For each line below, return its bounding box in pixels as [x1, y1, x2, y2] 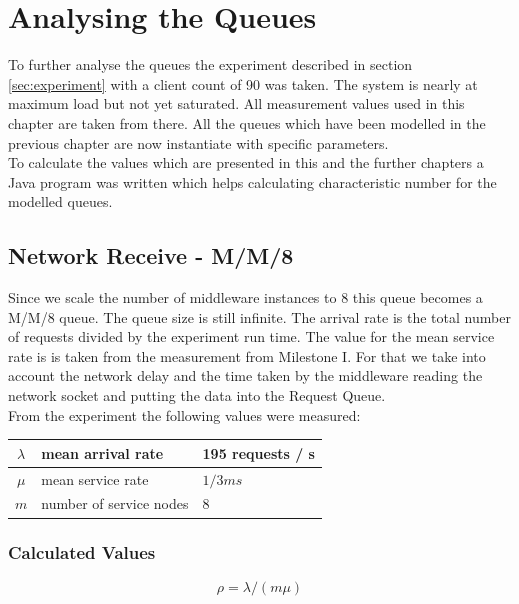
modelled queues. [8, 191, 113, 212]
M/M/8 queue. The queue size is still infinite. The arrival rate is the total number [8, 306, 511, 327]
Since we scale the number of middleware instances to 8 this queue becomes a [8, 287, 483, 308]
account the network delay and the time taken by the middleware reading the [8, 365, 483, 386]
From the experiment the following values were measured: [8, 404, 361, 425]
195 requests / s [202, 442, 315, 463]
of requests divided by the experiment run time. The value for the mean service [8, 326, 495, 347]
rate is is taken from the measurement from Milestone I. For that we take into [8, 345, 486, 366]
